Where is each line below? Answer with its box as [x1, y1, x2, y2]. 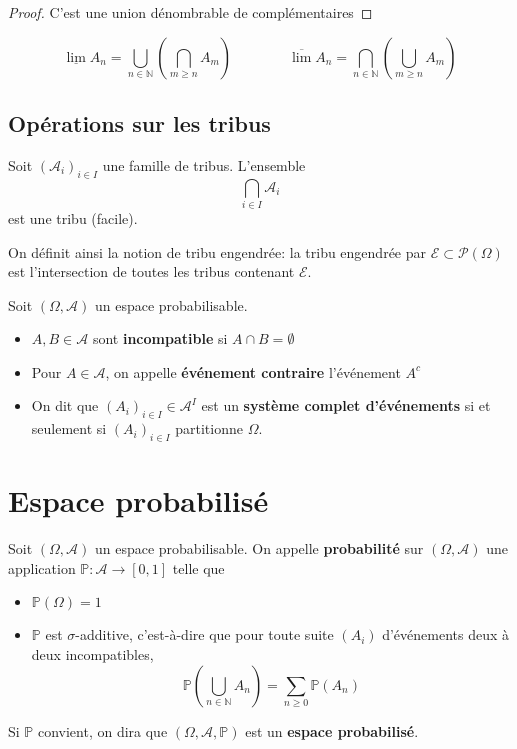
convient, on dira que [37, 720, 168, 741]
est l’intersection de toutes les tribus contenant [8, 261, 295, 282]
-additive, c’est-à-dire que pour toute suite [75, 624, 334, 645]
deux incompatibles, [31, 643, 154, 664]
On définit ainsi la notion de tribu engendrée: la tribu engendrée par [8, 241, 426, 262]
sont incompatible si [92, 328, 228, 349]
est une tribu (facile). [8, 207, 138, 228]
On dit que [31, 395, 99, 416]
